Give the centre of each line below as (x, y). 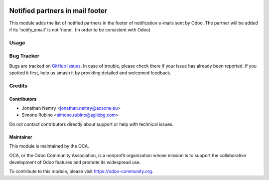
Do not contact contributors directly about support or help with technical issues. (91, 124)
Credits (18, 86)
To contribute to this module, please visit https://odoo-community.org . (81, 172)
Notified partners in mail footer (58, 11)
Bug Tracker (24, 56)
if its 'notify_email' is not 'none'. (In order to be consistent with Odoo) (80, 29)
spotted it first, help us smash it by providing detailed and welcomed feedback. (90, 73)
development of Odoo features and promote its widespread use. (75, 162)
